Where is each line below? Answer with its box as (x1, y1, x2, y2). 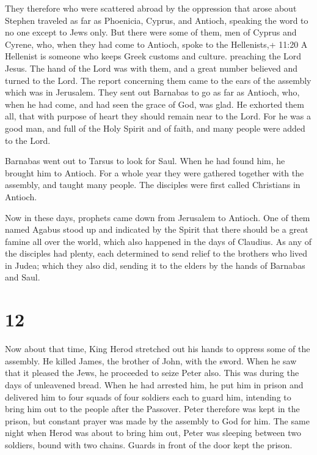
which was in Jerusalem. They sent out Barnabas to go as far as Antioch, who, (5, 86, 300, 99)
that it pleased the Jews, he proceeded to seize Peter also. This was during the (5, 366, 299, 379)
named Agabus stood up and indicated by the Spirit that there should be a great (5, 223, 308, 236)
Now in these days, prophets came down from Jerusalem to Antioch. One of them (5, 211, 310, 224)
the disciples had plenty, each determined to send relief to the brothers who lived (5, 247, 308, 260)
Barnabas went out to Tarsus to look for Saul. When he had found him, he (5, 154, 285, 167)
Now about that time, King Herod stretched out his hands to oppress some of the (5, 342, 310, 355)
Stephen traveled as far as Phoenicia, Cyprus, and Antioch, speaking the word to (5, 13, 308, 26)
